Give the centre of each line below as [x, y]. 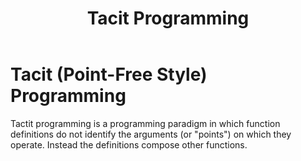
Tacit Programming [168, 18]
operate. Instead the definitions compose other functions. [129, 144]
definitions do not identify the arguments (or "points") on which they [151, 134]
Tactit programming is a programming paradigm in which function [145, 123]
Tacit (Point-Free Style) [109, 74]
